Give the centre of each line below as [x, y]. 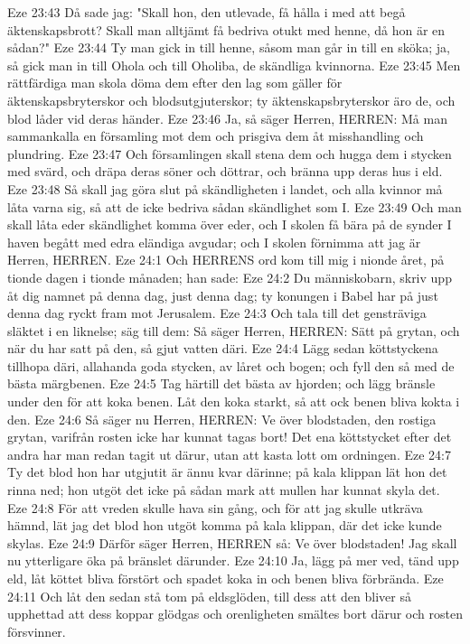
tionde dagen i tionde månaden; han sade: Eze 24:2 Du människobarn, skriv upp [230, 277]
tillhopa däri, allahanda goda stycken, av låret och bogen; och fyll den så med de [231, 365]
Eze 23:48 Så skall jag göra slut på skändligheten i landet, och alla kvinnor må [225, 188]
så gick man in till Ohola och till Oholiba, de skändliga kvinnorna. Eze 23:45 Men [234, 65]
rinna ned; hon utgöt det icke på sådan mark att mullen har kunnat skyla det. [224, 490]
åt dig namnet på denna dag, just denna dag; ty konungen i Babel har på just [223, 295]
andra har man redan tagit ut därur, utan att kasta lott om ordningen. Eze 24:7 [229, 454]
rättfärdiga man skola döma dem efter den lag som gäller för [175, 83]
